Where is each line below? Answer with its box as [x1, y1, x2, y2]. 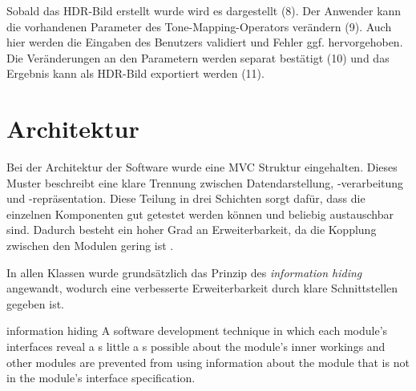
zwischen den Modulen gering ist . [6, 237, 174, 254]
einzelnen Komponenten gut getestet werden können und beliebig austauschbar [6, 205, 394, 222]
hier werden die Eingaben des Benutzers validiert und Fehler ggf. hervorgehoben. [6, 34, 403, 50]
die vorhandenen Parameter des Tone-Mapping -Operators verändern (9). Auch [6, 18, 392, 34]
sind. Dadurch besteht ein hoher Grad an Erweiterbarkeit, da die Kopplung [6, 221, 377, 238]
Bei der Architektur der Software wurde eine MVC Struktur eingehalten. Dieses [6, 159, 398, 175]
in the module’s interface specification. [6, 369, 196, 386]
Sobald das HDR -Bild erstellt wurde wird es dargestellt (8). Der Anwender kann [6, 2, 402, 18]
